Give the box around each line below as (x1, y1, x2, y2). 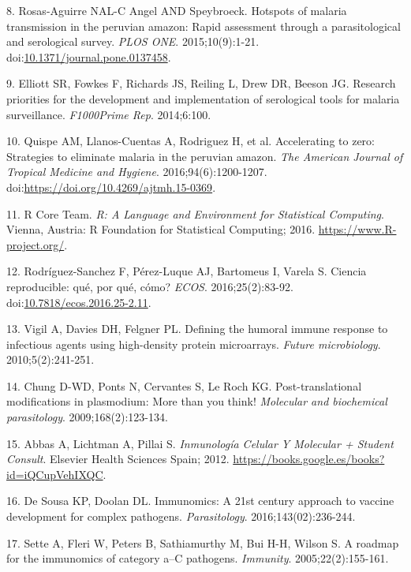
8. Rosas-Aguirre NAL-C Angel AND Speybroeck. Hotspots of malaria (6, 2, 347, 18)
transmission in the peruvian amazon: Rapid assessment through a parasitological (6, 17, 401, 34)
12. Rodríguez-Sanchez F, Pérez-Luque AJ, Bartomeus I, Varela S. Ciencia (6, 263, 367, 279)
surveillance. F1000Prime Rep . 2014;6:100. (6, 106, 211, 122)
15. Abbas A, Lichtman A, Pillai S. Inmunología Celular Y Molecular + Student (6, 435, 394, 451)
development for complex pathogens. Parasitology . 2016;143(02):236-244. (6, 508, 356, 525)
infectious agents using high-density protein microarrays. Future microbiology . (6, 335, 381, 352)
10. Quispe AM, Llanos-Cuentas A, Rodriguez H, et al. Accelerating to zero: (6, 133, 375, 149)
